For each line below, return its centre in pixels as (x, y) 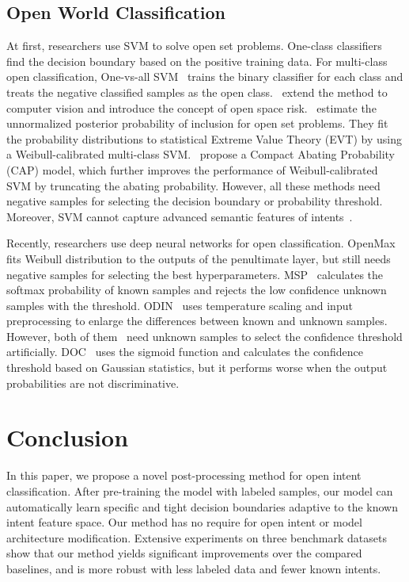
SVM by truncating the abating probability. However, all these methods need (193, 185)
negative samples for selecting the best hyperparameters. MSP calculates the (195, 274)
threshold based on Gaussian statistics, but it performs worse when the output (197, 368)
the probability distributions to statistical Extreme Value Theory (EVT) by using (204, 138)
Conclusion (68, 437)
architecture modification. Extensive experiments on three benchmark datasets (197, 537)
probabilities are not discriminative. (93, 383)
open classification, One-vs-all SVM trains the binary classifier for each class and (205, 77)
